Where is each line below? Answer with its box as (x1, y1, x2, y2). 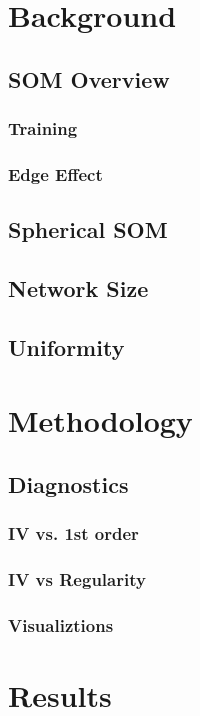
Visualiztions (8, 612, 114, 637)
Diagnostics (8, 468, 129, 499)
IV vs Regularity (8, 567, 146, 592)
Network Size (8, 273, 149, 304)
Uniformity (8, 331, 125, 362)
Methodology (8, 400, 193, 441)
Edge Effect (8, 161, 103, 186)
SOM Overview (8, 63, 170, 94)
